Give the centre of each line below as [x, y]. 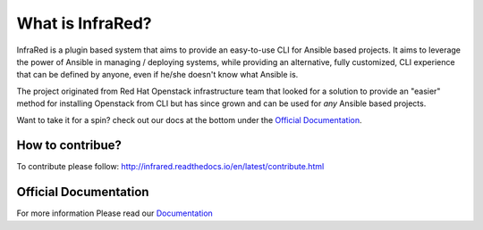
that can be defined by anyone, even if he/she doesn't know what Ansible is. [157, 75]
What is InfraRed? [84, 23]
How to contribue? [69, 146]
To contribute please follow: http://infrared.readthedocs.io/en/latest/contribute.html [170, 167]
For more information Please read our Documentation [115, 213]
